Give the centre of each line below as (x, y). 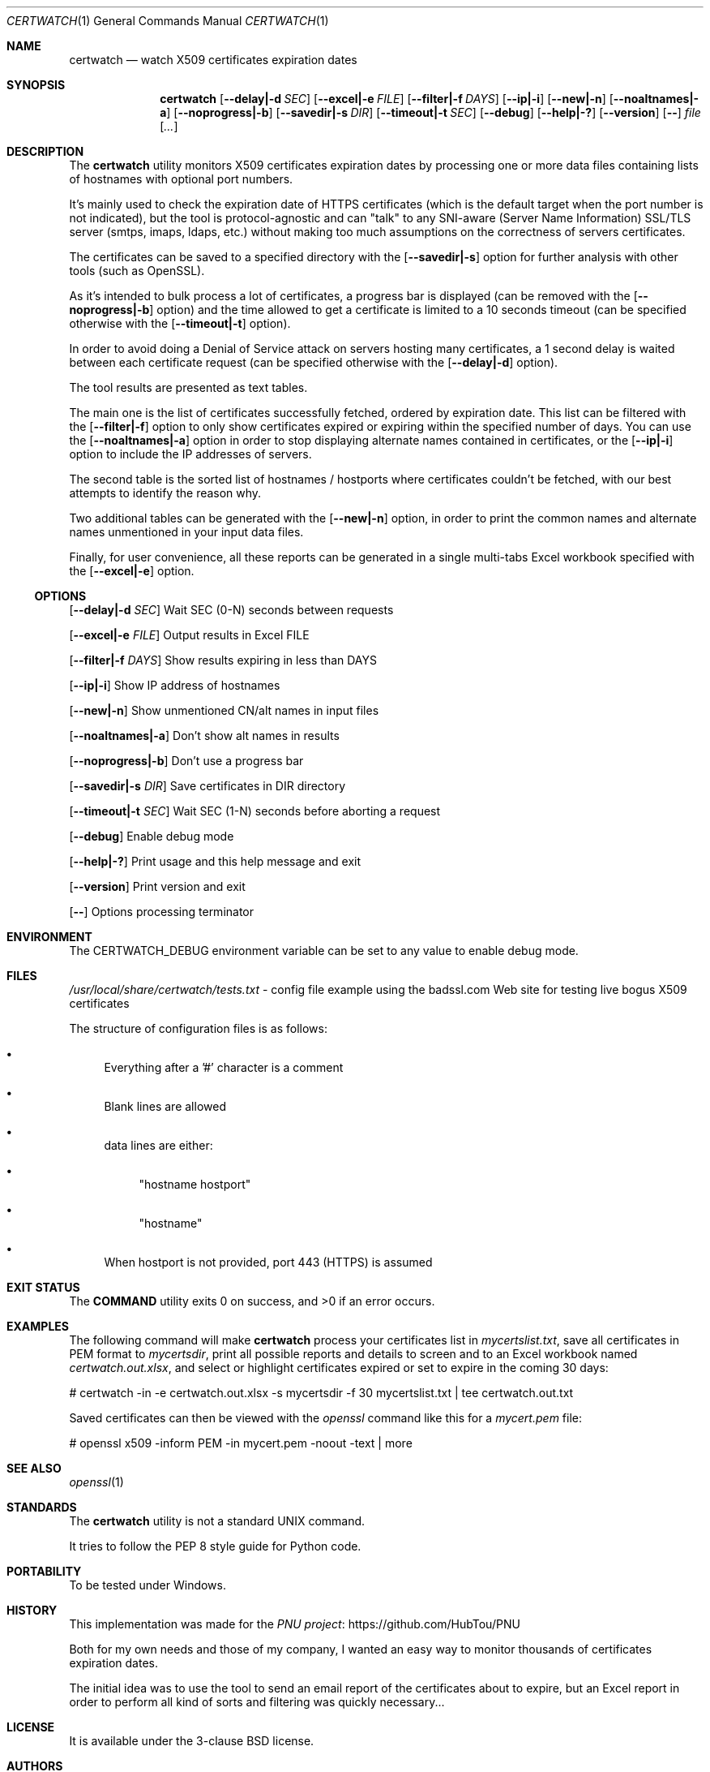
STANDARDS (42, 1507)
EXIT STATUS (43, 1287)
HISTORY (32, 1610)
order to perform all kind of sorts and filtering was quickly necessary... (257, 1702)
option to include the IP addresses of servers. (190, 454)
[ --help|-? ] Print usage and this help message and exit (215, 861)
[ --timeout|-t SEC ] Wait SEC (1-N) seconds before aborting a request (255, 811)
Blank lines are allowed (165, 1106)
